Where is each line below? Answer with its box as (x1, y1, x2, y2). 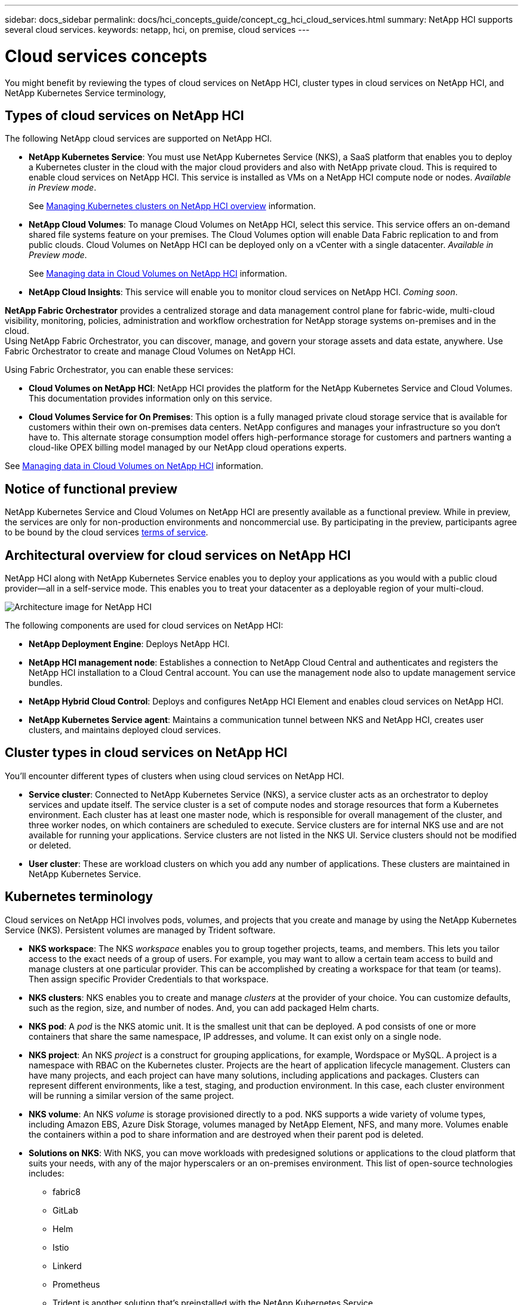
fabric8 (53, 1186, 81, 1197)
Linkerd (53, 1260, 82, 1271)
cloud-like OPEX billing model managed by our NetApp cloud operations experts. (29, 442, 347, 453)
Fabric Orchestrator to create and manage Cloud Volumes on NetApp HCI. (5, 346, 296, 357)
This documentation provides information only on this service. (29, 393, 272, 404)
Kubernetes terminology (5, 889, 153, 905)
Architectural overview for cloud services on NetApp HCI (5, 547, 351, 563)
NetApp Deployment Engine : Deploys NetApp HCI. (29, 639, 230, 650)
